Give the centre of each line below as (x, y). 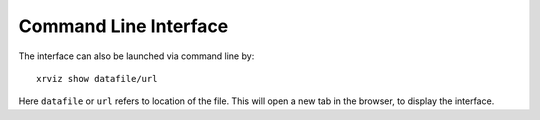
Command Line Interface (123, 26)
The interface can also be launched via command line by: (136, 56)
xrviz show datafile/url (97, 78)
